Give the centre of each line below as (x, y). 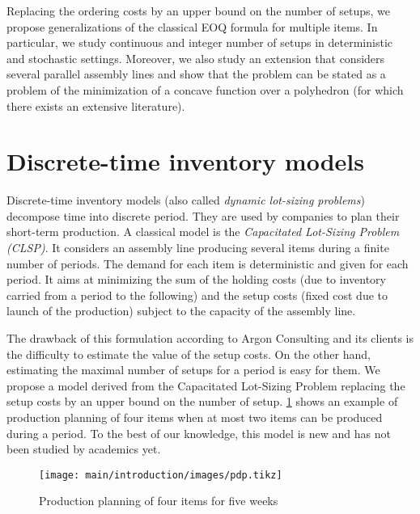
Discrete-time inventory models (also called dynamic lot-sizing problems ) (186, 200)
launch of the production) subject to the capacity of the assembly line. (181, 311)
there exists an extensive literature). (96, 105)
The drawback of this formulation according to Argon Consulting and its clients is (210, 338)
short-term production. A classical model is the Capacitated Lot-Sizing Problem (203, 232)
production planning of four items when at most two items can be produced (195, 417)
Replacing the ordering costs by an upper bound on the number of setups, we (198, 11)
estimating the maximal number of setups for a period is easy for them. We (193, 370)
